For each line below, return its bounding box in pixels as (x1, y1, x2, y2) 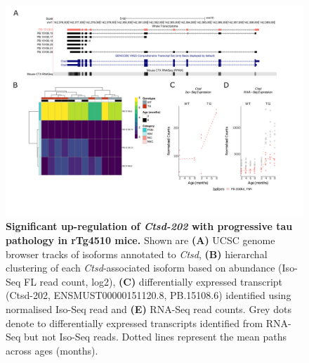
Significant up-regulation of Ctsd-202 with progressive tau (6, 219, 293, 234)
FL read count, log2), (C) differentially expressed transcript (24, 274, 283, 288)
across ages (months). (6, 343, 98, 357)
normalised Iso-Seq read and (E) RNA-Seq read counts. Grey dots (6, 301, 291, 316)
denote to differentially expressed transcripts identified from (6, 315, 263, 330)
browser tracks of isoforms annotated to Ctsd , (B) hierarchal (6, 246, 268, 261)
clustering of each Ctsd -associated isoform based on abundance (6, 260, 275, 275)
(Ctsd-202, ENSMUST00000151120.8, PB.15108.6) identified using (6, 288, 291, 302)
